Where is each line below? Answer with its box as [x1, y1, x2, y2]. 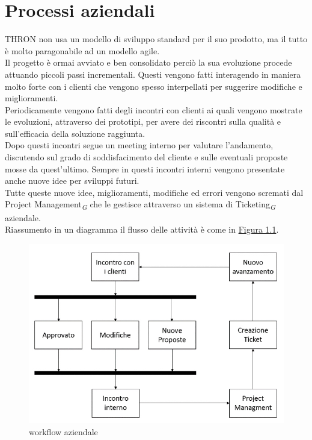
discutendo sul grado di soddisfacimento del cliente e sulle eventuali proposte [5, 151, 288, 163]
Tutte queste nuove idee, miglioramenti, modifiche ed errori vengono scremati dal [5, 186, 304, 198]
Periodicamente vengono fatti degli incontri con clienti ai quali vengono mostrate [5, 103, 302, 116]
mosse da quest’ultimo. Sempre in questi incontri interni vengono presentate [5, 162, 285, 175]
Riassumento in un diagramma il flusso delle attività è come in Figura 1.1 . [5, 223, 279, 236]
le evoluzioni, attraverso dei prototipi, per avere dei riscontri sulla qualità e [5, 115, 281, 128]
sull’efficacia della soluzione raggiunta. [5, 127, 145, 139]
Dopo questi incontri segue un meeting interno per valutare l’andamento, [5, 139, 274, 151]
